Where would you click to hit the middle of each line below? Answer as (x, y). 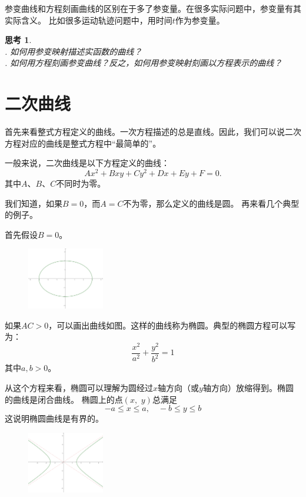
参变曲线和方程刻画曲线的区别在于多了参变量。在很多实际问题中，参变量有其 (153, 8)
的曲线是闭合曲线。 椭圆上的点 (64, 399)
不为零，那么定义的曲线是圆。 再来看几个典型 (211, 203)
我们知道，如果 (34, 203)
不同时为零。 (81, 183)
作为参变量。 (200, 20)
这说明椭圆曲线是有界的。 (54, 418)
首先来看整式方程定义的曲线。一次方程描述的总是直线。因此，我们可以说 (145, 132)
